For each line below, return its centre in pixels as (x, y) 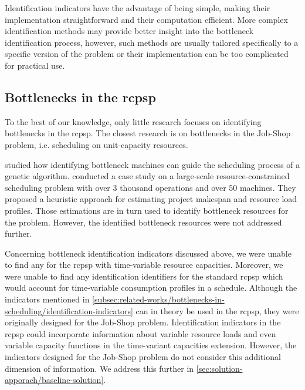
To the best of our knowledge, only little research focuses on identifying (133, 121)
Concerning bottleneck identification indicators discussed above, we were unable (148, 253)
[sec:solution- (219, 368)
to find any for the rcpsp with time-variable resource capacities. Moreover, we (144, 265)
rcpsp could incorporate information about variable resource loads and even (140, 333)
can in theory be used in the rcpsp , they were (217, 310)
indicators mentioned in (47, 299)
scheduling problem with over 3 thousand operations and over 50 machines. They (150, 187)
